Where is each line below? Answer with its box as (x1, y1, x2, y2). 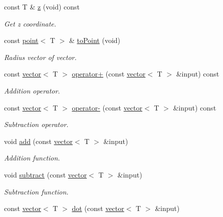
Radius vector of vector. (4, 51, 77, 62)
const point (4, 35, 39, 45)
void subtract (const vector (4, 169, 87, 179)
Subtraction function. (4, 186, 69, 196)
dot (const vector (72, 203, 124, 213)
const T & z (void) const (4, 1, 80, 11)
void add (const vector (4, 135, 73, 146)
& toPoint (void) (69, 35, 121, 45)
